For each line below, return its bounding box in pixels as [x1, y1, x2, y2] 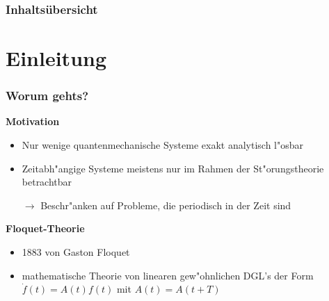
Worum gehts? [6, 87, 89, 104]
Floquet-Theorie [6, 221, 85, 236]
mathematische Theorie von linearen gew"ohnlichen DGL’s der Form [22, 268, 314, 282]
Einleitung [6, 44, 107, 72]
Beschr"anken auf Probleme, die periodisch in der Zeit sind [40, 197, 291, 212]
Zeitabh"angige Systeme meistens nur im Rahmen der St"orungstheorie [22, 161, 324, 175]
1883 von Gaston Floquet [22, 245, 130, 259]
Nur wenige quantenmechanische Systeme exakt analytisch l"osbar [22, 138, 304, 152]
